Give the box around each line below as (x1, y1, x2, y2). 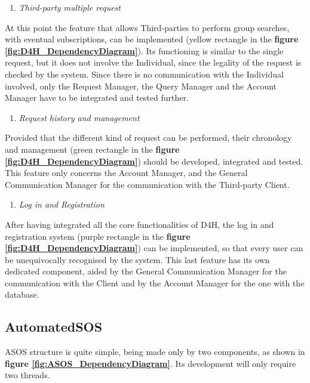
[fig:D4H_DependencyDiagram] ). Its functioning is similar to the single (5, 44, 284, 57)
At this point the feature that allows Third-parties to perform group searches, (5, 21, 290, 33)
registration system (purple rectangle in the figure (5, 230, 191, 242)
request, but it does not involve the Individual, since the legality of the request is (5, 56, 302, 69)
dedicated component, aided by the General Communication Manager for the (5, 265, 287, 277)
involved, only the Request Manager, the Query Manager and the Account (5, 79, 277, 92)
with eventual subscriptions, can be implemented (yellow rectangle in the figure (5, 33, 299, 45)
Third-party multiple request (19, 1, 121, 13)
